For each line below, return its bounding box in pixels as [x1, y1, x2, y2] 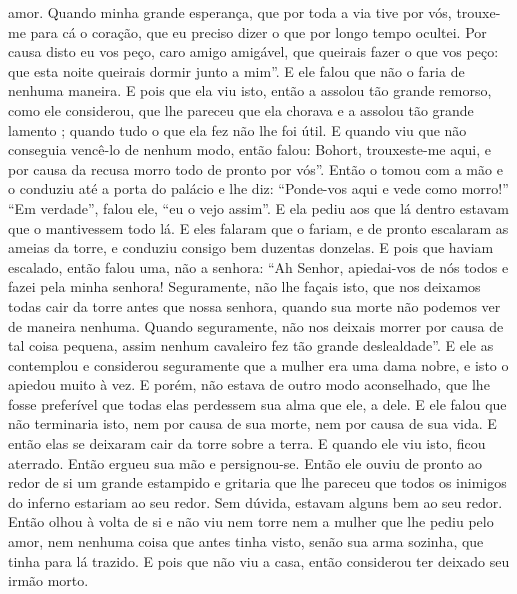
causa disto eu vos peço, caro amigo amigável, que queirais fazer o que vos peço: [8, 41, 499, 62]
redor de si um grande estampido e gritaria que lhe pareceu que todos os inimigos [8, 472, 507, 493]
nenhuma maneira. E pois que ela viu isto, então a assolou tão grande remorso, [8, 80, 492, 101]
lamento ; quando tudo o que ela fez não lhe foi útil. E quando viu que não [8, 119, 467, 140]
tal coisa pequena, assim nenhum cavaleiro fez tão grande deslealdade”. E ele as [8, 335, 494, 356]
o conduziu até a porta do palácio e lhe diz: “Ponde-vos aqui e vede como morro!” [8, 178, 509, 199]
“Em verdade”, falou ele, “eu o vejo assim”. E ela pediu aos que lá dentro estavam [8, 197, 509, 218]
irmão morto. [8, 570, 89, 591]
